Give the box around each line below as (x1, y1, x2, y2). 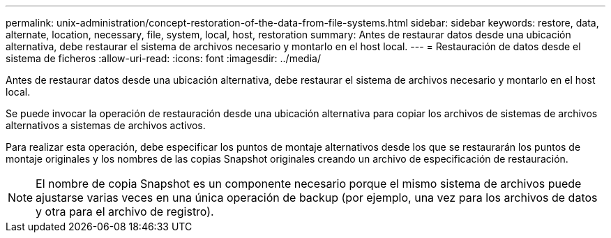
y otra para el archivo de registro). (36, 204, 214, 218)
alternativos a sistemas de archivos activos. (6, 119, 206, 131)
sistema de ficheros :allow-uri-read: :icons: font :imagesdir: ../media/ (6, 52, 321, 64)
